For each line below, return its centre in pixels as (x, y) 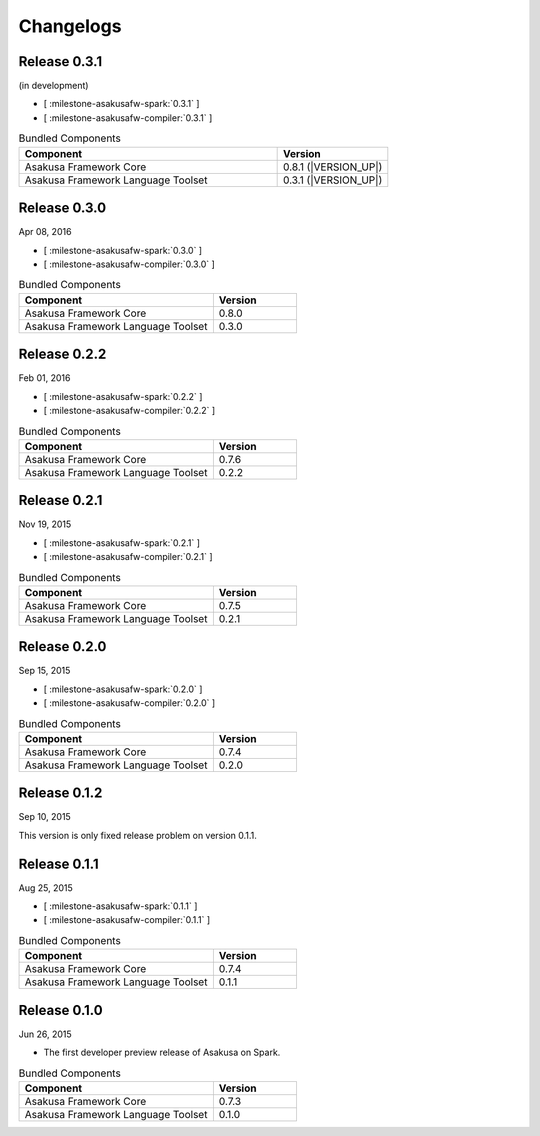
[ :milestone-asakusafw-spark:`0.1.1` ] (120, 906)
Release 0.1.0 (61, 1010)
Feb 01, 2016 (44, 378)
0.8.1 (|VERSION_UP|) (332, 167)
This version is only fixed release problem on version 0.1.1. (137, 835)
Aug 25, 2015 (46, 887)
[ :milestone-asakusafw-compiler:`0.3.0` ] (129, 264)
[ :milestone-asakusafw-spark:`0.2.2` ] (123, 396)
